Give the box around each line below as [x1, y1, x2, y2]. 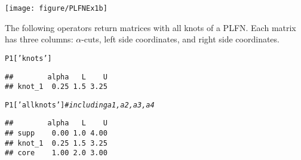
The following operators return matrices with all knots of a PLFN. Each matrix [5, 21, 296, 33]
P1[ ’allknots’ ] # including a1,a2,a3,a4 [5, 100, 155, 109]
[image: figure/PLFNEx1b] [5, 4, 107, 13]
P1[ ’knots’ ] [5, 54, 52, 63]
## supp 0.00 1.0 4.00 [5, 129, 107, 138]
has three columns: [5, 33, 73, 45]
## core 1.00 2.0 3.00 [5, 149, 107, 158]
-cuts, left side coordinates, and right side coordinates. [81, 33, 279, 45]
